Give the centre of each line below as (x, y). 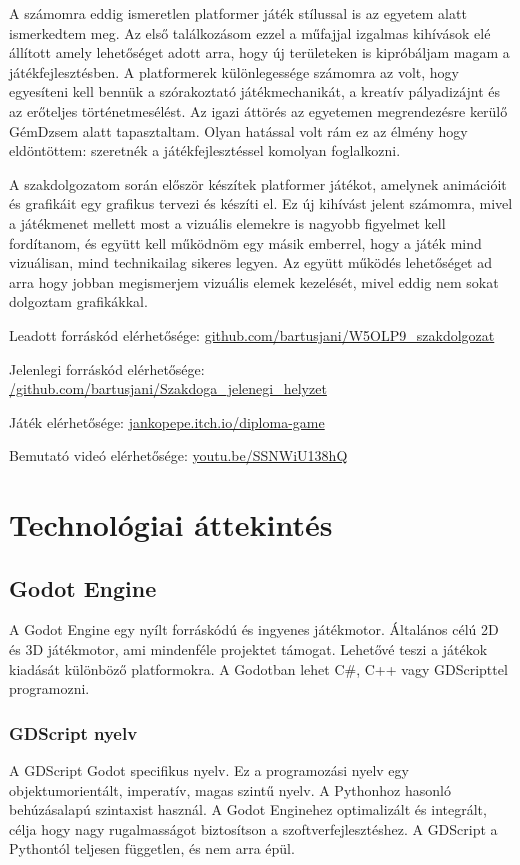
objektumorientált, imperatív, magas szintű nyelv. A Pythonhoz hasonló (230, 789)
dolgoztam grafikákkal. (78, 301)
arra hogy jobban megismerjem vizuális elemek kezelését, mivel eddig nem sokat (254, 281)
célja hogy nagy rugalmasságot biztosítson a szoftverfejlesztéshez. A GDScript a (253, 828)
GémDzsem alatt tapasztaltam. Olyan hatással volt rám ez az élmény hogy (238, 130)
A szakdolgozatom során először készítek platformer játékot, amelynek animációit (258, 183)
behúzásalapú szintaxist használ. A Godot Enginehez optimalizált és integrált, (248, 809)
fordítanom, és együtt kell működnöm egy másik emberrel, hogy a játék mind (245, 242)
